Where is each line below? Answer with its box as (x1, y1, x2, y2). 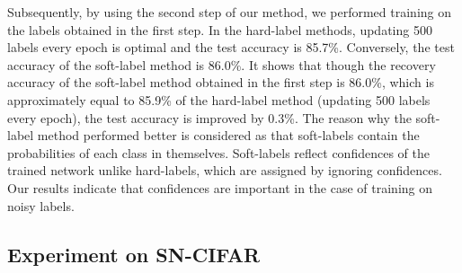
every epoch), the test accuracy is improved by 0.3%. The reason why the (7, 108, 412, 127)
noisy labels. (7, 196, 75, 215)
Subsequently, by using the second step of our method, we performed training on (7, 3, 452, 21)
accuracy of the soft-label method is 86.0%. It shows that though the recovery (7, 55, 436, 74)
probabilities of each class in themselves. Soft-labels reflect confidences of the (7, 143, 430, 162)
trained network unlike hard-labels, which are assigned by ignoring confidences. (7, 161, 442, 180)
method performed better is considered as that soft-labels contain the (37, 126, 420, 145)
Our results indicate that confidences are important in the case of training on (7, 178, 433, 197)
